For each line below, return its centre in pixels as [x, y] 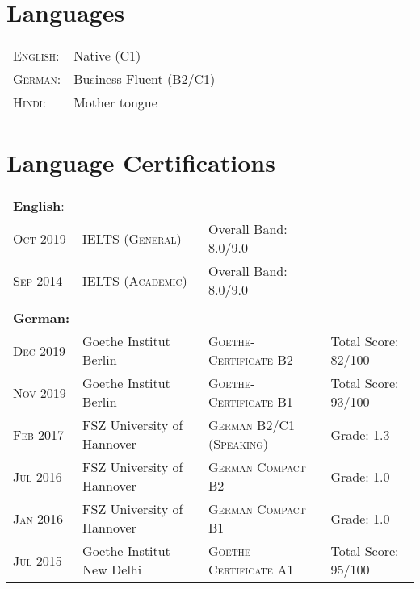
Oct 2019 [40, 238]
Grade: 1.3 [360, 434]
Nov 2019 [40, 392]
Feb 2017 [39, 434]
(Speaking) [239, 444]
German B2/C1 [252, 425]
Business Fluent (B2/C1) [145, 79]
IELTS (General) [132, 238]
